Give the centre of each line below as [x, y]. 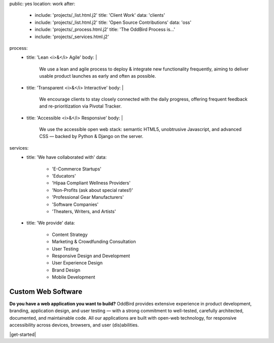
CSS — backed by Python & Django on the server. [91, 136]
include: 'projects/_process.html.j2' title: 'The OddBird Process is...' [105, 29]
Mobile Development [74, 277]
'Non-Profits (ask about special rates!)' [93, 190]
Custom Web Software [46, 291]
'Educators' [64, 176]
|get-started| [23, 334]
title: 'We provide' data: [51, 223]
